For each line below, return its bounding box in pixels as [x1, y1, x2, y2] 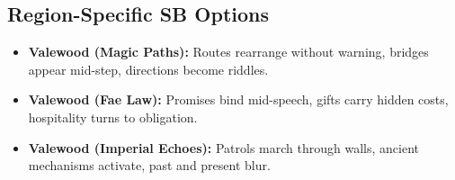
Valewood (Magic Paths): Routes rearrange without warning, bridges [28, 42, 429, 61]
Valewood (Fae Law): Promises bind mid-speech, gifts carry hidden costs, [28, 90, 449, 109]
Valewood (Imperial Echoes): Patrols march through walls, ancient [28, 138, 419, 157]
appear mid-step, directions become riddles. [28, 59, 269, 78]
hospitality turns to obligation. [28, 107, 198, 126]
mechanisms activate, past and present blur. [28, 156, 271, 175]
